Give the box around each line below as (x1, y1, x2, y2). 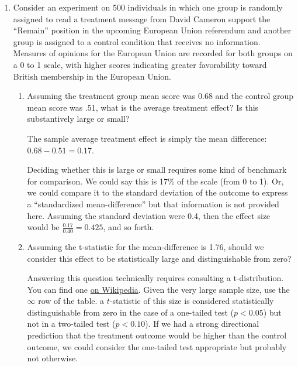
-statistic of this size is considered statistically (109, 295, 274, 307)
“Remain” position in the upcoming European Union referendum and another (13, 24, 292, 36)
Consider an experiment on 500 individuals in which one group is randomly (13, 1, 283, 13)
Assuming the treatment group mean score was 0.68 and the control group (27, 90, 294, 102)
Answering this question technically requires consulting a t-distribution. (27, 272, 284, 284)
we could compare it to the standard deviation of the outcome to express (27, 186, 288, 199)
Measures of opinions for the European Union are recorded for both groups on (13, 47, 293, 59)
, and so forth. (103, 221, 154, 233)
